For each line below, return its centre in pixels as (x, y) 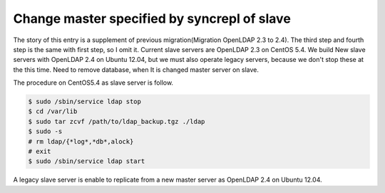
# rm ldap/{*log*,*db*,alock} (81, 141)
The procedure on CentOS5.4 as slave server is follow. (93, 83)
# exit (40, 152)
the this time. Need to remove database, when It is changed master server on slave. (136, 69)
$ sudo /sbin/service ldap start (87, 161)
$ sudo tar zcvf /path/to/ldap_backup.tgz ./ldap (117, 121)
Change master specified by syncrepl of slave (152, 19)
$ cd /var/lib (53, 111)
